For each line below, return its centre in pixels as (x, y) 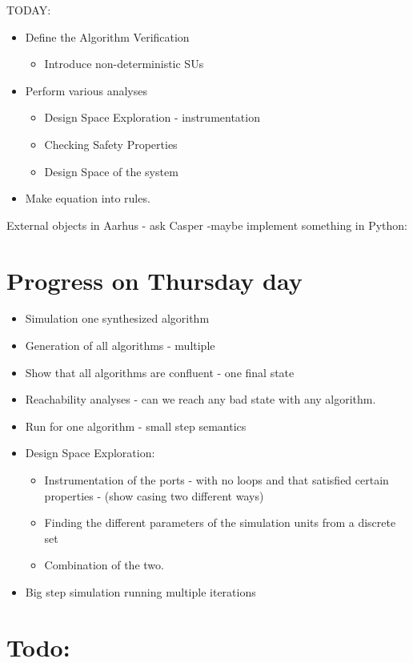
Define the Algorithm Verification (107, 36)
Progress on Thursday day (154, 280)
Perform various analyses (86, 90)
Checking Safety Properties (111, 144)
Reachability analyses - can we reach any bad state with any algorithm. (200, 399)
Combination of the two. (104, 565)
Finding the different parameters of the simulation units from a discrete (220, 522)
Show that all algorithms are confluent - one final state (160, 372)
